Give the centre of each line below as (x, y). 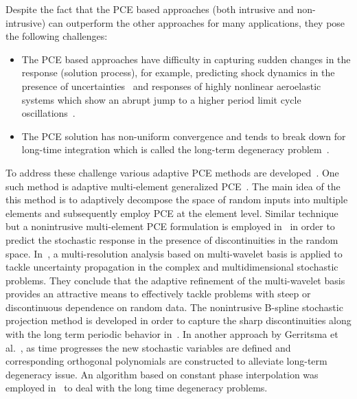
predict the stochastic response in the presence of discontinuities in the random (172, 239)
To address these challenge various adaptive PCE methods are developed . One (172, 172)
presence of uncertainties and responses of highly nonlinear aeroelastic (171, 85)
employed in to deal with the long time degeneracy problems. (137, 388)
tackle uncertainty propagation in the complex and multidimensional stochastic (172, 267)
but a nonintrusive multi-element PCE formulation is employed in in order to (170, 226)
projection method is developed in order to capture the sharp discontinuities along (178, 320)
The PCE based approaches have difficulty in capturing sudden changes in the (186, 59)
